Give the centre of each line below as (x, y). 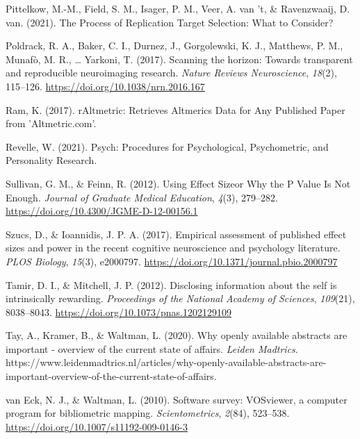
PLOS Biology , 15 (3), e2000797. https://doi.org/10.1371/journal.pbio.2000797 (172, 261)
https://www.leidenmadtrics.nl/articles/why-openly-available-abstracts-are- (166, 362)
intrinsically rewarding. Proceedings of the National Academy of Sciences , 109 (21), (180, 298)
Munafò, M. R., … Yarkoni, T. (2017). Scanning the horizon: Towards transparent (179, 59)
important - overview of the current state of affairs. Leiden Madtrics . (152, 348)
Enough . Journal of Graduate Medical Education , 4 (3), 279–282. (142, 197)
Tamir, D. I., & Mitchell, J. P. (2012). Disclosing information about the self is (171, 284)
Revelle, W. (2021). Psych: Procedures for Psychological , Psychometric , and (167, 146)
